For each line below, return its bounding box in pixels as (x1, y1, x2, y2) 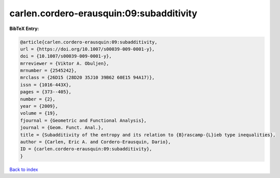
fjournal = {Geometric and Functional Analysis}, (20, 117, 147, 123)
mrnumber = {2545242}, (20, 68, 77, 73)
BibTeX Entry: (9, 26, 39, 32)
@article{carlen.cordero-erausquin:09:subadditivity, (20, 39, 158, 45)
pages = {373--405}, (20, 89, 71, 95)
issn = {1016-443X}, (20, 82, 71, 88)
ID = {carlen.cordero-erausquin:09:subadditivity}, (20, 146, 152, 152)
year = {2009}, (20, 104, 58, 109)
